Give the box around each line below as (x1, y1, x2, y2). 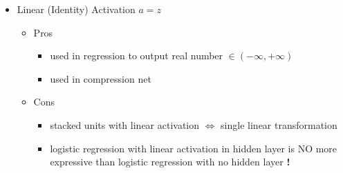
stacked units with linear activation (50, 117, 200, 132)
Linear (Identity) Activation (17, 2, 136, 16)
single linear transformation (221, 117, 337, 132)
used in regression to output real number (50, 48, 223, 63)
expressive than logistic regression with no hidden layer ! (50, 154, 290, 169)
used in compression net (50, 71, 151, 85)
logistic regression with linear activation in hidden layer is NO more (50, 141, 337, 155)
